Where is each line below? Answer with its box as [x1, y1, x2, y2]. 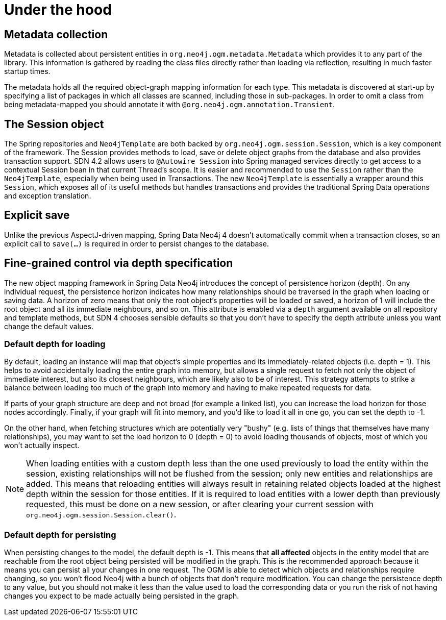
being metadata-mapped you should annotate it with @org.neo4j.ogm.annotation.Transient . [4, 100, 335, 109]
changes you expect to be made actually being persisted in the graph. [4, 591, 239, 601]
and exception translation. [4, 191, 91, 201]
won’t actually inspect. [4, 441, 80, 450]
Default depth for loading [4, 339, 106, 350]
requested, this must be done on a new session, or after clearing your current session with [26, 499, 374, 510]
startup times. [4, 67, 51, 76]
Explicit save [4, 209, 70, 222]
